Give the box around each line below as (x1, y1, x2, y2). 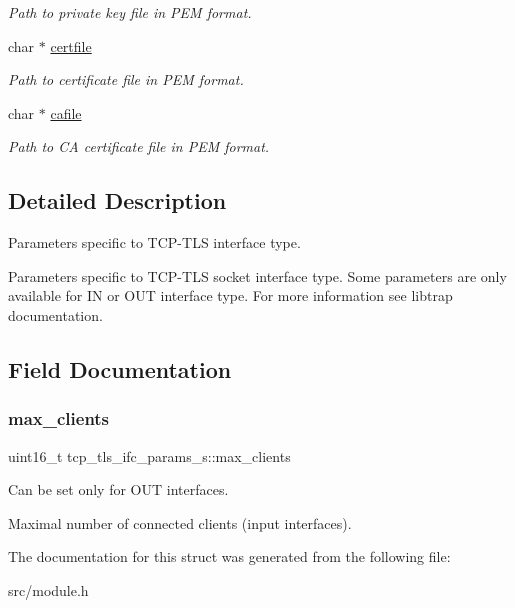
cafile (50, 102, 82, 123)
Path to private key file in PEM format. (8, 2, 252, 22)
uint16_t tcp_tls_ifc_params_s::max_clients (8, 445, 291, 466)
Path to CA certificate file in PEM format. (8, 136, 270, 157)
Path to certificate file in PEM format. (8, 69, 244, 90)
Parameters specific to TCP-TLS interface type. (8, 232, 301, 253)
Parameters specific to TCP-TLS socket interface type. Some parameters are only (8, 265, 507, 286)
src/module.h (8, 579, 89, 600)
